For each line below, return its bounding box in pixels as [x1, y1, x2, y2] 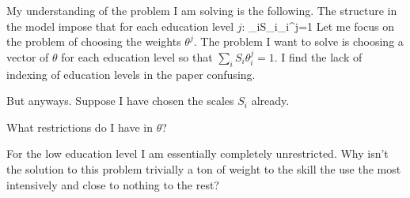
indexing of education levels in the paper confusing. [6, 65, 256, 82]
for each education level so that [61, 48, 213, 65]
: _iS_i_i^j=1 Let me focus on [241, 17, 394, 34]
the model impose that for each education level [6, 17, 234, 34]
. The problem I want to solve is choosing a [193, 33, 404, 50]
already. [251, 92, 290, 109]
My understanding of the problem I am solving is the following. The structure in [6, 2, 397, 18]
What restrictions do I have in [6, 118, 153, 135]
